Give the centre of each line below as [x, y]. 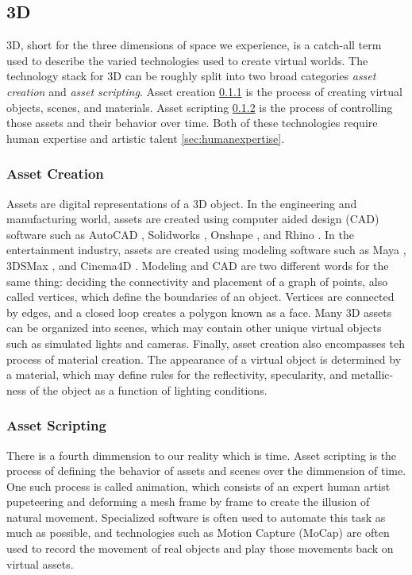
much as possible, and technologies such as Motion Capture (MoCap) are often [198, 533]
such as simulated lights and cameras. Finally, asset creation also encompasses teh [206, 343]
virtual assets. [40, 563]
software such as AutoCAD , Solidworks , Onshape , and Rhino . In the [180, 234]
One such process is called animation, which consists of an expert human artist [198, 486]
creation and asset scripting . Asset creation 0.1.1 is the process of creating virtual [204, 91]
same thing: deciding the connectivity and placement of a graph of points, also [197, 281]
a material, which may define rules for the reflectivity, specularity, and [177, 374]
